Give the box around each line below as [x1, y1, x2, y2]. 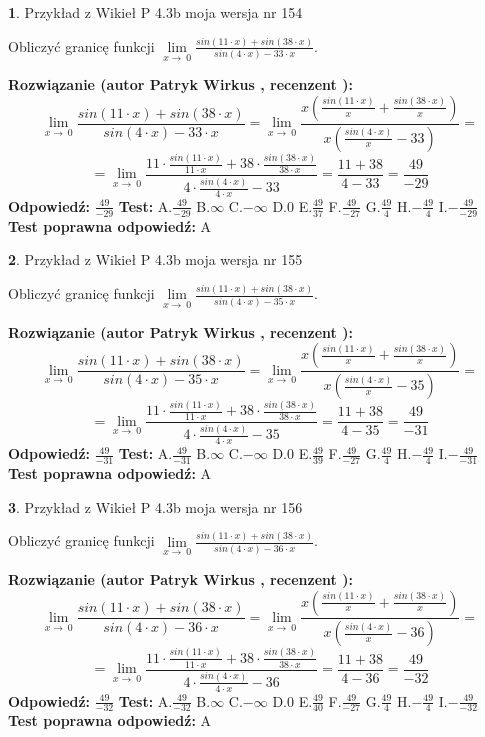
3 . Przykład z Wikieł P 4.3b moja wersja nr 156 [8, 496, 303, 517]
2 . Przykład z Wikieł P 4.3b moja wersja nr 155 [8, 249, 303, 270]
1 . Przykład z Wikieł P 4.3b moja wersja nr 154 [8, 2, 303, 22]
